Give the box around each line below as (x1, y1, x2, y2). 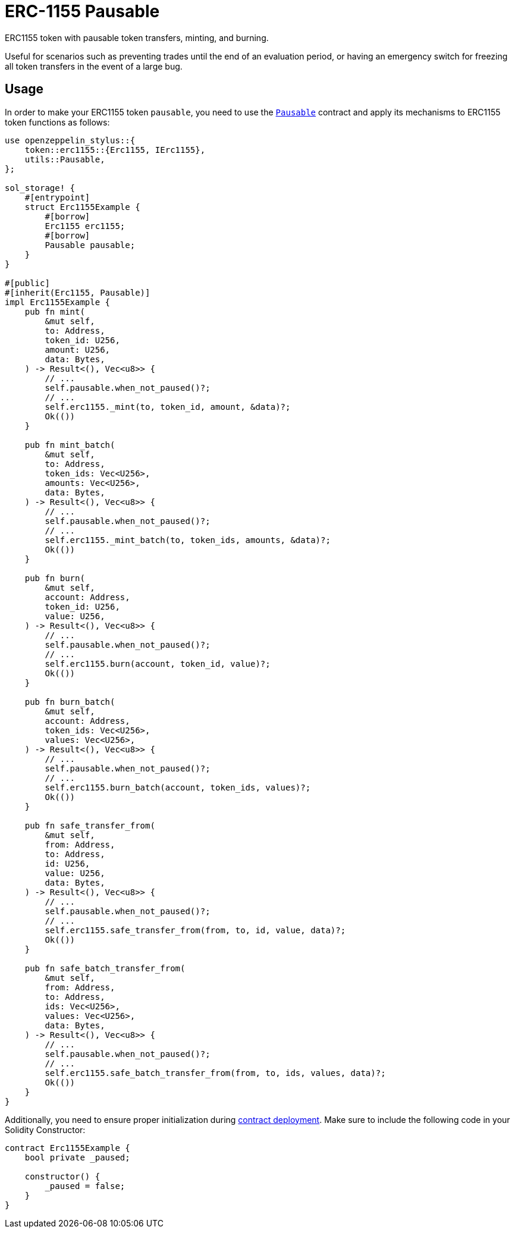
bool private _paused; (24, 1152, 130, 1162)
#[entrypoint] (24, 192, 90, 202)
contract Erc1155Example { (5, 1143, 130, 1153)
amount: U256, (45, 344, 111, 354)
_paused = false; (45, 1181, 125, 1191)
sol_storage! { (5, 183, 76, 193)
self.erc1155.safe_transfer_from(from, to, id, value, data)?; (45, 925, 346, 935)
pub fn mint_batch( (24, 440, 115, 450)
